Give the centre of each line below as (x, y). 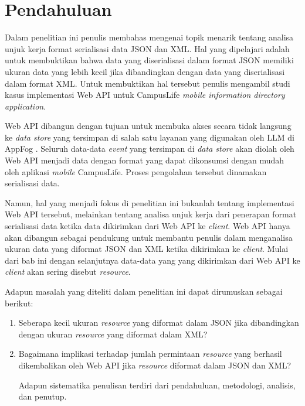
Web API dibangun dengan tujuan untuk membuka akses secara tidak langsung (148, 126)
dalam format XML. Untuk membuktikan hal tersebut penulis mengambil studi (148, 83)
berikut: (19, 303)
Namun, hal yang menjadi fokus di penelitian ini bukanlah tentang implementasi (150, 202)
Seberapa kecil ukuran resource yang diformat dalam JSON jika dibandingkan (159, 323)
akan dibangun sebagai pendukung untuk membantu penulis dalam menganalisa (149, 237)
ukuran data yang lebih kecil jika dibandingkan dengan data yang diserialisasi (145, 71)
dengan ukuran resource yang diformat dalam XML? (113, 334)
